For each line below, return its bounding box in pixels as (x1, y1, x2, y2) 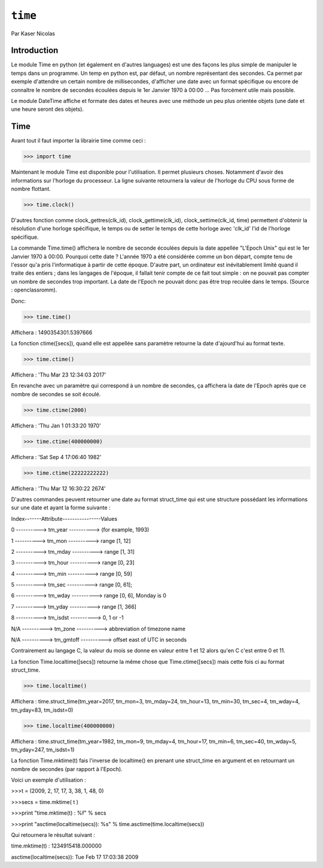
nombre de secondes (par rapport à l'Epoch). (11, 765, 123, 772)
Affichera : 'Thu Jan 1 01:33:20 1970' (11, 422, 101, 429)
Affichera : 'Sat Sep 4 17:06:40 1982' (11, 453, 102, 460)
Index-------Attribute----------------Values (11, 515, 118, 522)
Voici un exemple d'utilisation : (11, 776, 86, 784)
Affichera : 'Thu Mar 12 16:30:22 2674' (11, 485, 106, 492)
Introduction (11, 45, 59, 56)
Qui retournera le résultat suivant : (11, 831, 96, 839)
